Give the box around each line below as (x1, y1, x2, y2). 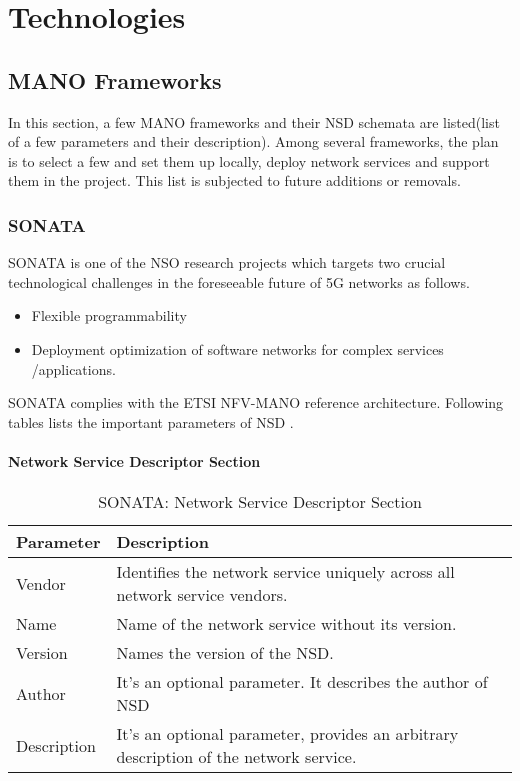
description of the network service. (116, 745, 357, 769)
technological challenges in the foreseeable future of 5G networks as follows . (8, 271, 470, 292)
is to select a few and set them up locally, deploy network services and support (8, 150, 490, 171)
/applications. (31, 358, 116, 379)
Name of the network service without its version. (116, 612, 457, 636)
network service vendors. (116, 583, 288, 607)
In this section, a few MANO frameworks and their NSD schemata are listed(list (8, 111, 500, 132)
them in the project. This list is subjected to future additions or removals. (8, 170, 461, 191)
